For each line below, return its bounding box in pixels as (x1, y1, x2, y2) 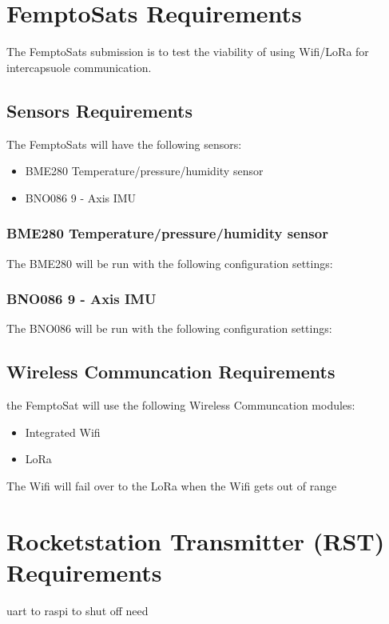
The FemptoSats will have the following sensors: (6, 135, 242, 152)
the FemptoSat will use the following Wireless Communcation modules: (6, 397, 355, 414)
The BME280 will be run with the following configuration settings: (6, 254, 333, 271)
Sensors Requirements (6, 98, 193, 122)
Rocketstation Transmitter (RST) (6, 524, 385, 557)
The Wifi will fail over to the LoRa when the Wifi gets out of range (6, 477, 337, 494)
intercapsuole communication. (6, 58, 152, 75)
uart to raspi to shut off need (6, 602, 149, 618)
